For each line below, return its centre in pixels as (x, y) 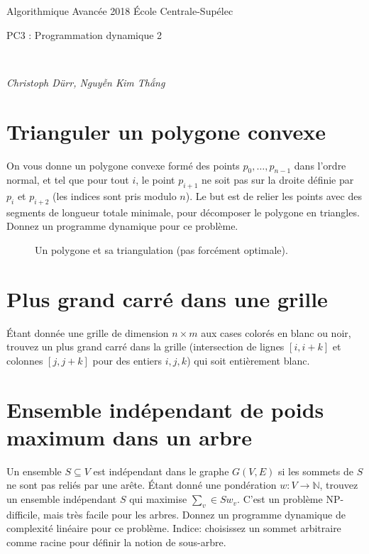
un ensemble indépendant (62, 499)
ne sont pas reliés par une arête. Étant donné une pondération (142, 485)
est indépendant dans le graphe (161, 471)
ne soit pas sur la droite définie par (278, 180)
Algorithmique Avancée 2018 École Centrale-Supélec (120, 11)
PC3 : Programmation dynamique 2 (84, 34)
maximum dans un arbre (129, 437)
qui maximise (158, 499)
